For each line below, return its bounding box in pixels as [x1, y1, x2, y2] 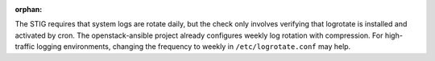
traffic [14, 42, 35, 51]
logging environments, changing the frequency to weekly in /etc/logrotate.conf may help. [36, 42, 351, 51]
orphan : [14, 5, 43, 14]
